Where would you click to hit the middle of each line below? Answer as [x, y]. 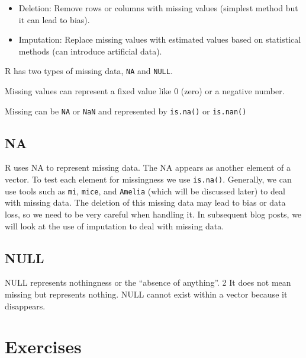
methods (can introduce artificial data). [90, 51]
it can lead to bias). [54, 19]
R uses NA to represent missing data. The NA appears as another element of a [148, 167]
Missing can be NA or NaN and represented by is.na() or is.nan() [126, 111]
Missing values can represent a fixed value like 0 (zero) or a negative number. [145, 91]
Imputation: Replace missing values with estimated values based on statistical [160, 39]
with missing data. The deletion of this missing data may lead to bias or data [145, 202]
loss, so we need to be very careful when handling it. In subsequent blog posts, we [153, 214]
